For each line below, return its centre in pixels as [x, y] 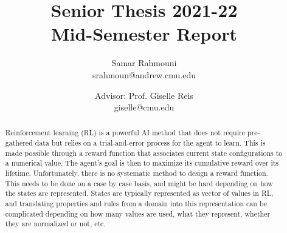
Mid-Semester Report [144, 34]
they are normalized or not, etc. [55, 224]
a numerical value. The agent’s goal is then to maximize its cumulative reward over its [142, 163]
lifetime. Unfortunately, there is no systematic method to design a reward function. [137, 173]
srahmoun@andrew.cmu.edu [144, 74]
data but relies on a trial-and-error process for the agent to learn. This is [150, 143]
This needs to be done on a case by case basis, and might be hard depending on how [139, 183]
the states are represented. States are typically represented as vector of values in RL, [139, 193]
